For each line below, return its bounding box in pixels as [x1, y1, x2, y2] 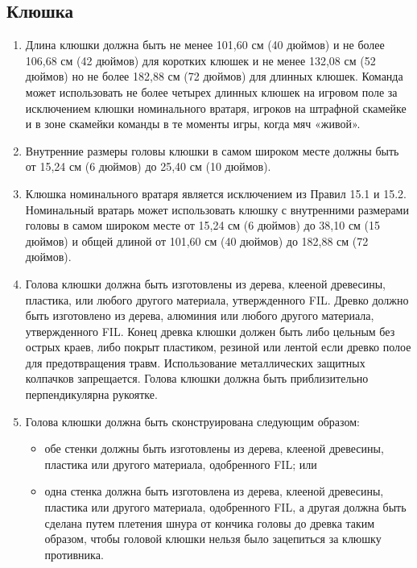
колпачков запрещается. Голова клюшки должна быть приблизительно [25, 370, 369, 387]
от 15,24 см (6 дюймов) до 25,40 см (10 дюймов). [25, 158, 271, 175]
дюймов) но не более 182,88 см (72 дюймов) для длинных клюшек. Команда [25, 68, 403, 85]
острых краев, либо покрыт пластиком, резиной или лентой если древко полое [25, 338, 411, 355]
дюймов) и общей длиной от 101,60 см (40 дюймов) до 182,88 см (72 [25, 232, 369, 249]
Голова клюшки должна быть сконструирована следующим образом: [25, 413, 360, 429]
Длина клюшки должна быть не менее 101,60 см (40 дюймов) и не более [25, 36, 385, 53]
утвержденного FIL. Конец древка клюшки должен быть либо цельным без [25, 322, 395, 339]
